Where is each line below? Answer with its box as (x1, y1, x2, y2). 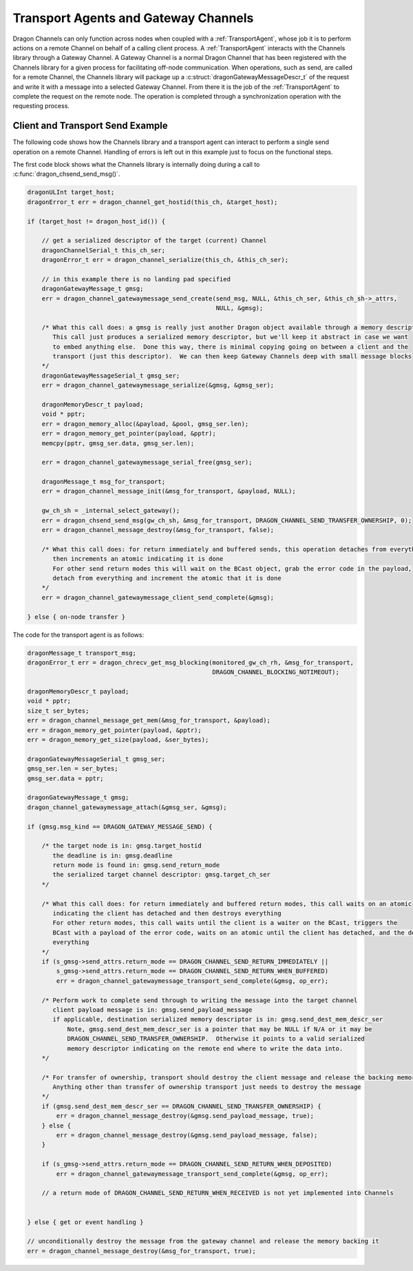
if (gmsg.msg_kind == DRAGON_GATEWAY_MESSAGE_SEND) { (27, 822, 213, 831)
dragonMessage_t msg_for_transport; (41, 478, 165, 486)
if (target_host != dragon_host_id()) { (27, 217, 165, 225)
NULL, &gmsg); (215, 304, 264, 312)
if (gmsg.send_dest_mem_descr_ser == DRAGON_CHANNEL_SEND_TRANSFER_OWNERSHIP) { (41, 1102, 321, 1110)
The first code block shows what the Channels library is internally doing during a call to (12, 160, 260, 168)
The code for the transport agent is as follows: (12, 631, 145, 639)
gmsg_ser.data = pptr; (27, 774, 104, 782)
